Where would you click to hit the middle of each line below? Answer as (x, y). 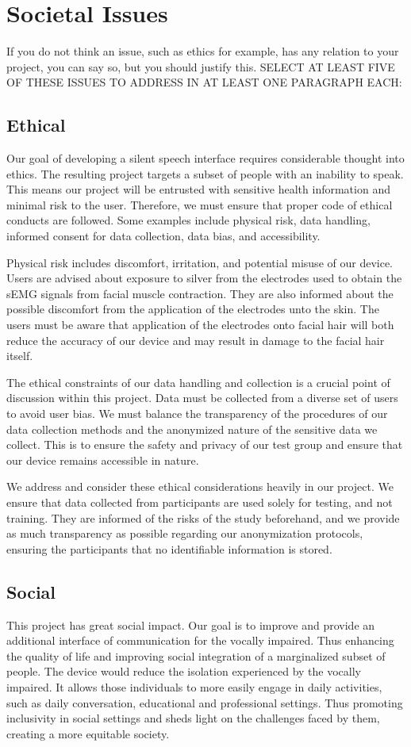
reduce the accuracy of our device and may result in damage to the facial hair (196, 340)
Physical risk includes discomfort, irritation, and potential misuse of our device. (200, 262)
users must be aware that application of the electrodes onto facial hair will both (200, 325)
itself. (20, 356)
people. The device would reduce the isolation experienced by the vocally (184, 671)
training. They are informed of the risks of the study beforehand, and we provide (203, 517)
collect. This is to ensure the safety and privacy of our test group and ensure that (205, 444)
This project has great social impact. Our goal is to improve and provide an (191, 624)
